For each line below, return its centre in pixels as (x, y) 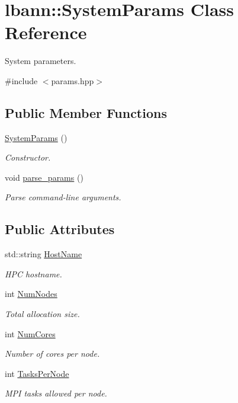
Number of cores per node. (52, 354)
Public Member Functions (86, 112)
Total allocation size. (42, 314)
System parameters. (41, 61)
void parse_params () (44, 177)
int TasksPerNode (37, 373)
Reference (46, 32)
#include (21, 80)
